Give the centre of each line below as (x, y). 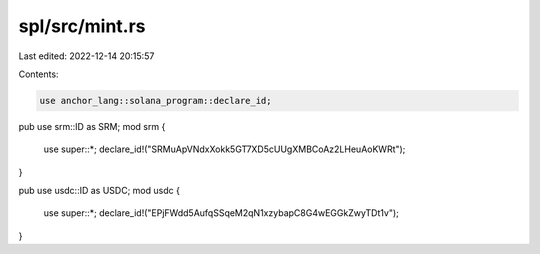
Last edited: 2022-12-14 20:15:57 (86, 56)
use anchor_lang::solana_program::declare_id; (155, 100)
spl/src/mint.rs (82, 26)
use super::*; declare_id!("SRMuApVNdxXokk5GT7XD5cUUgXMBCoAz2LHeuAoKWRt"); (224, 149)
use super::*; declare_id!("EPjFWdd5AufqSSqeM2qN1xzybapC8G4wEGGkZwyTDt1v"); (221, 213)
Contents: (38, 74)
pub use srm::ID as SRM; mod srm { (92, 126)
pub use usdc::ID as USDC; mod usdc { (99, 191)
